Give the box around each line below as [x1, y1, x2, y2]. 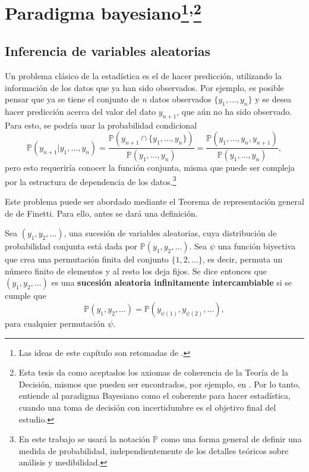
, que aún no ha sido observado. [176, 105, 292, 117]
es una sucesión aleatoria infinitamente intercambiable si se [51, 276, 292, 289]
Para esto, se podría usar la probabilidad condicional [5, 118, 197, 131]
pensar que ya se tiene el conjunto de [5, 93, 140, 105]
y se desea [255, 93, 292, 105]
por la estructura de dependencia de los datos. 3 [5, 173, 176, 187]
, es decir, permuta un [202, 253, 283, 265]
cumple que [5, 289, 46, 302]
